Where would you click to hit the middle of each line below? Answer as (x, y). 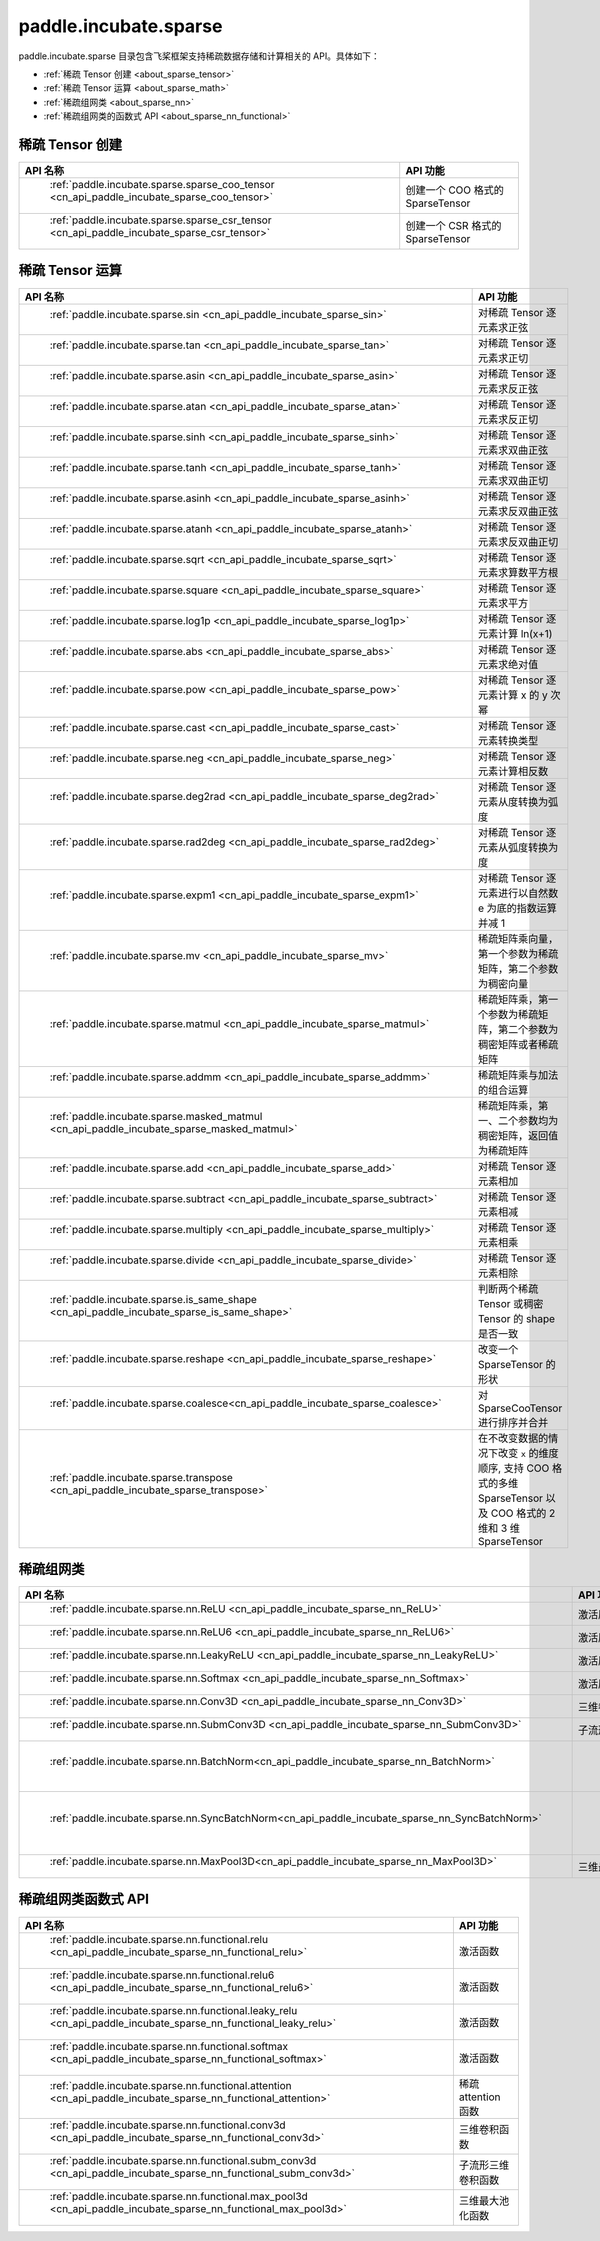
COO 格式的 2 (523, 1513)
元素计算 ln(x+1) (515, 633)
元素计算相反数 (513, 771)
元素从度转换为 (513, 802)
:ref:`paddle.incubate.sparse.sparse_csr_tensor (160, 220)
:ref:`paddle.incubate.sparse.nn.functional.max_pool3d (179, 2196)
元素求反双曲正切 (518, 542)
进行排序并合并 (513, 1422)
